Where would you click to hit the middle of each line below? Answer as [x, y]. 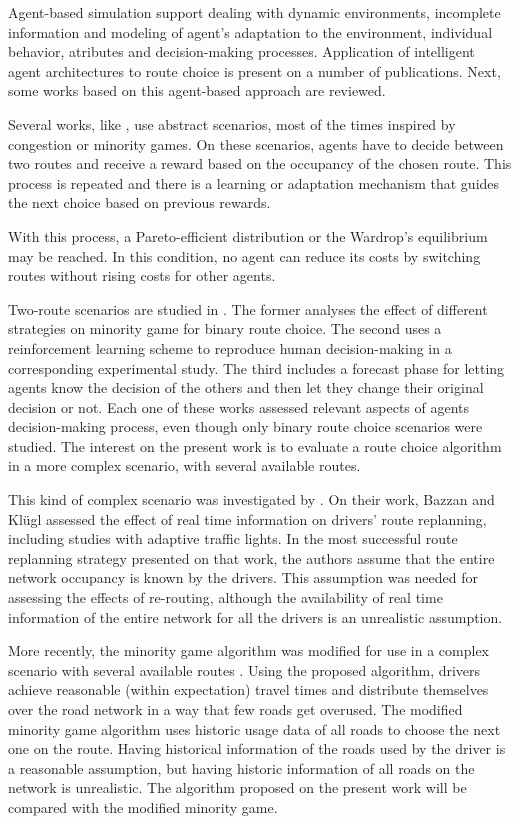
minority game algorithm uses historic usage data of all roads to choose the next [254, 728]
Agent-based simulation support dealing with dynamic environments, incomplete [254, 12]
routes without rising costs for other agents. [142, 275]
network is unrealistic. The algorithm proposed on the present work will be [237, 787]
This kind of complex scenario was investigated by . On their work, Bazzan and [251, 499]
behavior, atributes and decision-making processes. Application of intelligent [241, 51]
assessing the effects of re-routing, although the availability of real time [225, 597]
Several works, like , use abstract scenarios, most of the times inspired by [232, 123]
